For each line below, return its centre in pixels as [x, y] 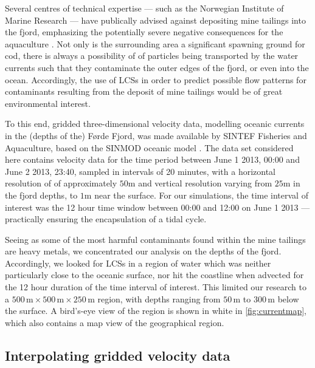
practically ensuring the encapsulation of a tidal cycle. [106, 219]
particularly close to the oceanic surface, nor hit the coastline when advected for [154, 275]
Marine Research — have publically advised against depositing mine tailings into [155, 20]
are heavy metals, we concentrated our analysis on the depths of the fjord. [143, 251]
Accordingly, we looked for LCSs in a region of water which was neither [138, 263]
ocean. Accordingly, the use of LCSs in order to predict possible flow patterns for [156, 79]
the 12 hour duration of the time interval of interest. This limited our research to [156, 287]
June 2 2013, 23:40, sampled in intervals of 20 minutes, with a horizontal [140, 171]
